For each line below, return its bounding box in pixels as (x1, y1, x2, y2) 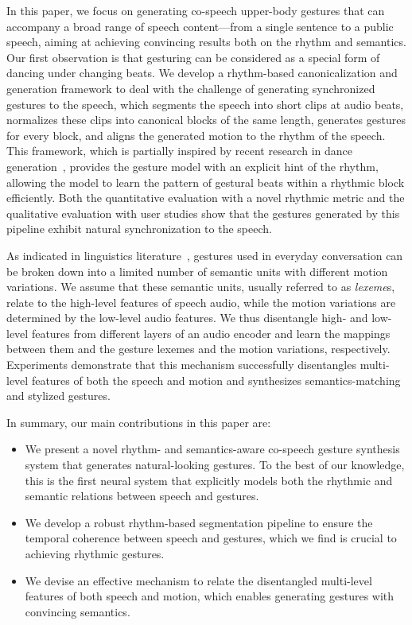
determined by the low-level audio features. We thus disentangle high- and (6, 309, 368, 326)
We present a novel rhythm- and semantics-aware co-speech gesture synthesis (25, 441, 400, 457)
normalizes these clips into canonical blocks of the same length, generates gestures (6, 111, 406, 128)
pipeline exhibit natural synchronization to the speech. (6, 220, 272, 237)
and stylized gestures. (6, 387, 111, 404)
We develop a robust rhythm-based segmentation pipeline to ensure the (25, 514, 373, 530)
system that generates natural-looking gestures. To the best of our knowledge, (25, 456, 405, 473)
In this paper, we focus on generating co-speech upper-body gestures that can (6, 2, 385, 18)
